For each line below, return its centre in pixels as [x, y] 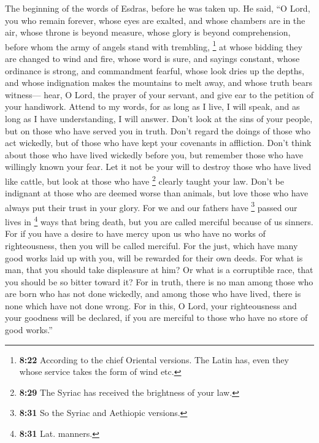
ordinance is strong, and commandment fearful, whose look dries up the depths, [155, 70]
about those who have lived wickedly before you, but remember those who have [154, 154]
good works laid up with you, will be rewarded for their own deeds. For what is [154, 257]
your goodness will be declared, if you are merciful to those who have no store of [156, 318]
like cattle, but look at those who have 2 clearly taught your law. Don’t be [144, 180]
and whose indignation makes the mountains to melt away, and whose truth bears [159, 83]
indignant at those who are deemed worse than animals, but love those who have [157, 193]
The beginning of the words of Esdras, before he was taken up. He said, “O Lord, [158, 8]
